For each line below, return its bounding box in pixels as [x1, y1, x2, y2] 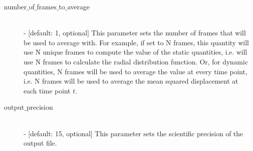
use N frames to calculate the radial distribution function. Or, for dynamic [24, 56, 248, 66]
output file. [24, 138, 57, 148]
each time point [24, 85, 71, 95]
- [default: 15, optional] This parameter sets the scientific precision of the [24, 128, 243, 138]
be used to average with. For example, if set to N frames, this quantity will [24, 37, 249, 47]
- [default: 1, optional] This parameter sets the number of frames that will [24, 28, 246, 38]
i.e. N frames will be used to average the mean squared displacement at [24, 76, 238, 86]
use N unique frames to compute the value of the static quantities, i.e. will [24, 47, 247, 57]
